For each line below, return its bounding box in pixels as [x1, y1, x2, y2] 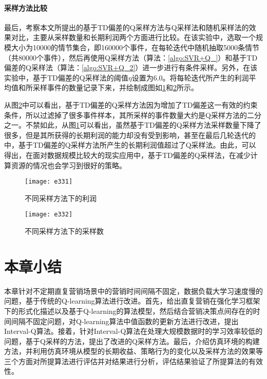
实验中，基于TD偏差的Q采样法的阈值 [4, 72, 128, 83]
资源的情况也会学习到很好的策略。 [11, 159, 126, 170]
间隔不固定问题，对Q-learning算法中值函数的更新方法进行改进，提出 [11, 315, 239, 326]
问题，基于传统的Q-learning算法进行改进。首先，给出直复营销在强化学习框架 [4, 295, 260, 306]
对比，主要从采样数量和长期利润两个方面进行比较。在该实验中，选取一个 [11, 32, 256, 43]
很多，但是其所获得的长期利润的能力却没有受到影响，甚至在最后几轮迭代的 [4, 129, 256, 140]
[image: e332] [25, 211, 73, 218]
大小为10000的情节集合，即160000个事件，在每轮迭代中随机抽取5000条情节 [11, 42, 259, 52]
